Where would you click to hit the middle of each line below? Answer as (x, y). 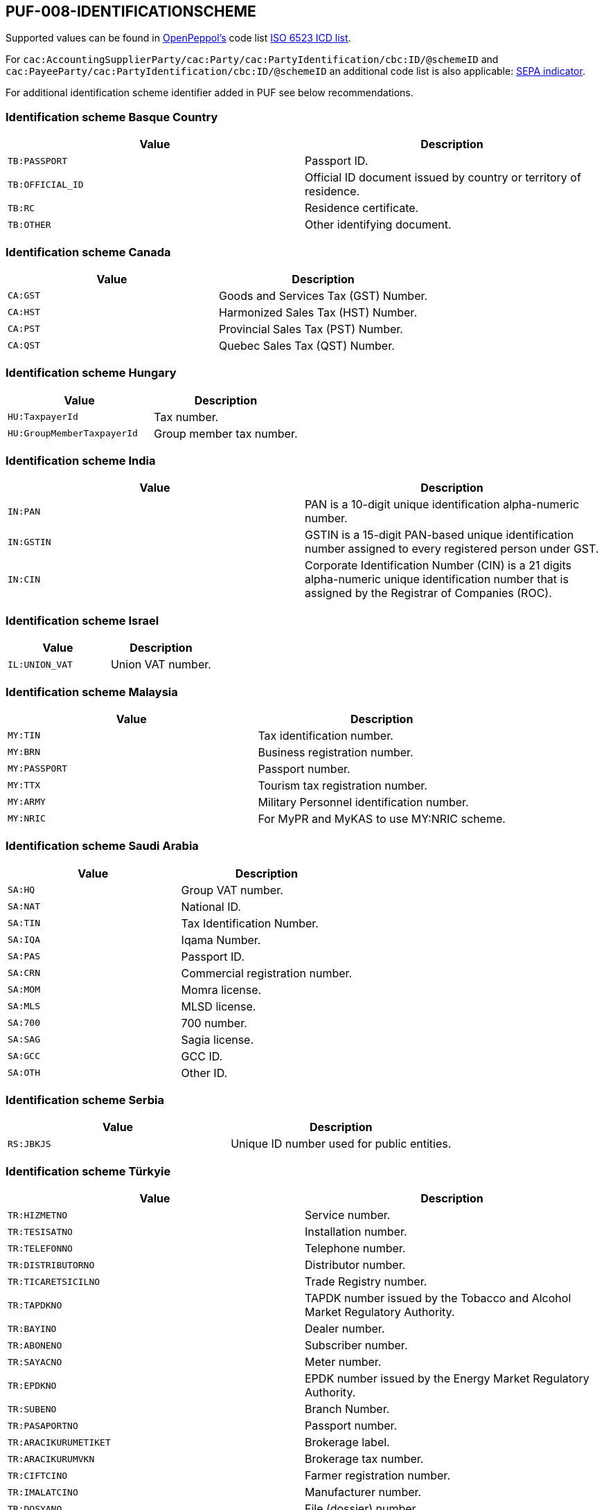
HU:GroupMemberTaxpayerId (73, 434)
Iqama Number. (221, 940)
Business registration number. (336, 752)
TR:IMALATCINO (43, 1492)
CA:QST (24, 346)
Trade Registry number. (366, 1282)
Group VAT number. (232, 890)
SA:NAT (24, 907)
